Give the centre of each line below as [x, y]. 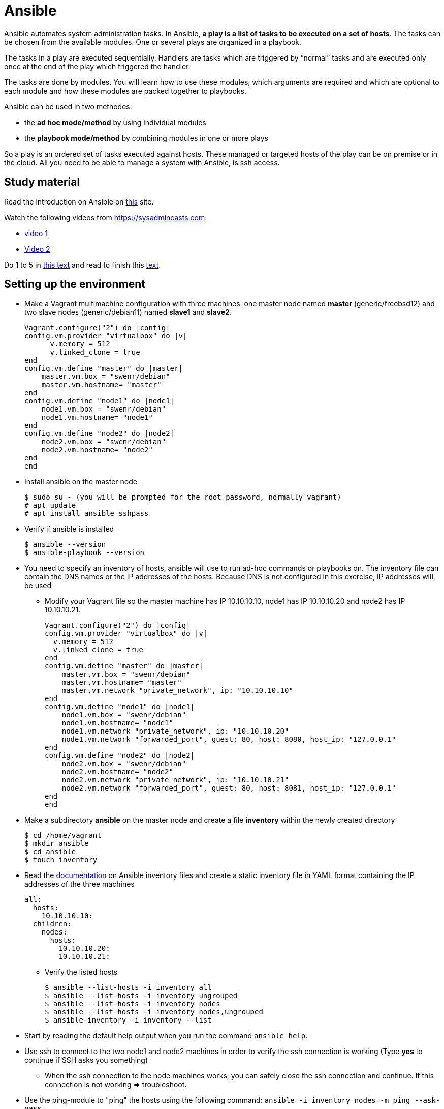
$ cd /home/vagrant [63, 836]
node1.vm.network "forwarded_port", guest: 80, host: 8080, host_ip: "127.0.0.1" [229, 739]
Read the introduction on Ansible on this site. [79, 201]
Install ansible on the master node [81, 482]
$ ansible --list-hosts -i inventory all [128, 988]
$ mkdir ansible [57, 844]
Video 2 [37, 249]
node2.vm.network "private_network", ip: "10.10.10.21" [175, 780]
